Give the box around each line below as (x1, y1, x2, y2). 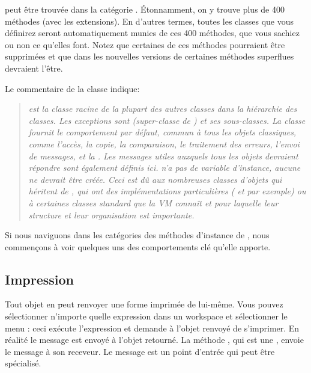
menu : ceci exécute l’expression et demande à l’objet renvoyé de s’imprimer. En (5, 321, 300, 334)
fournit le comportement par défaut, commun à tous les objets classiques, (28, 126, 297, 138)
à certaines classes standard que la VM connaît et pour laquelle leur (28, 196, 279, 209)
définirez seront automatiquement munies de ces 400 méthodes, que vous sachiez (5, 26, 300, 39)
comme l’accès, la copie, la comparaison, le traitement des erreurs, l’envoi (28, 137, 300, 150)
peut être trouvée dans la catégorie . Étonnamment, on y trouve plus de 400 (5, 3, 285, 15)
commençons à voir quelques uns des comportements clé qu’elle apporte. (5, 240, 271, 253)
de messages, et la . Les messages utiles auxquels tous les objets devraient (28, 149, 298, 162)
